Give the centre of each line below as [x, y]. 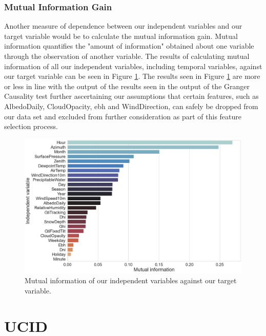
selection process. [31, 126]
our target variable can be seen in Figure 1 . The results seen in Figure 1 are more [132, 76]
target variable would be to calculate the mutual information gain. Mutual [121, 36]
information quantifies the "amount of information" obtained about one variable [129, 46]
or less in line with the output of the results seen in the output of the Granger [127, 86]
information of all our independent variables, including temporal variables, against [133, 66]
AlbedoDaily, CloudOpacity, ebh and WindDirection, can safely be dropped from [131, 106]
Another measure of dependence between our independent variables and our [123, 26]
